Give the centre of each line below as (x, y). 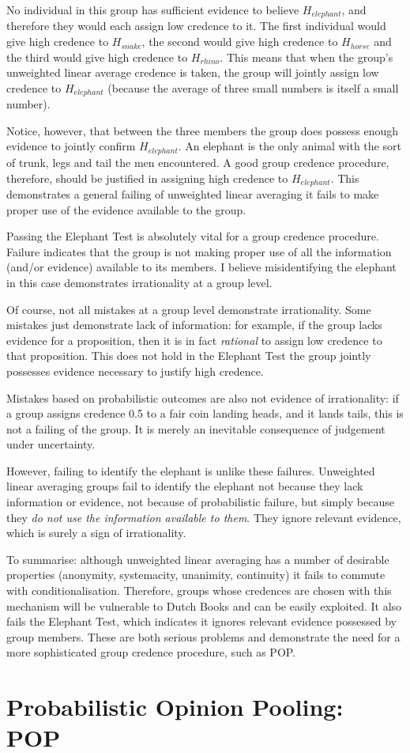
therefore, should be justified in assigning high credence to (147, 178)
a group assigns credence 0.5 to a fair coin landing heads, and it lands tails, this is (205, 413)
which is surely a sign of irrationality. (96, 533)
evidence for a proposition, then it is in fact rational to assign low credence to (194, 340)
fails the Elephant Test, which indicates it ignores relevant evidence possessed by (201, 621)
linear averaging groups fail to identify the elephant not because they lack (185, 486)
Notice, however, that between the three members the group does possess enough (202, 130)
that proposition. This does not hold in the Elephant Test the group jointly (189, 356)
